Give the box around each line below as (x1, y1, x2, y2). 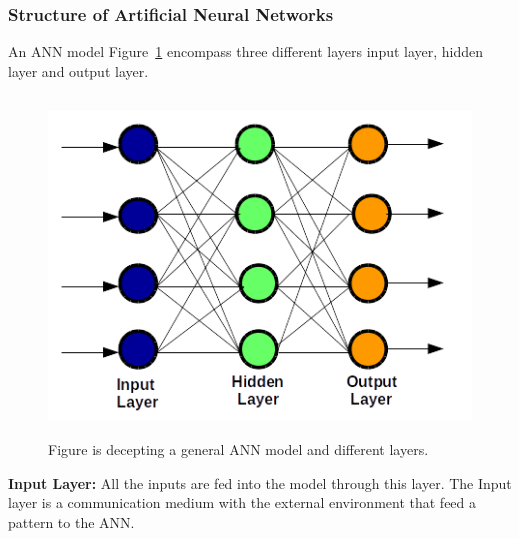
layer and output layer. (8, 60, 149, 81)
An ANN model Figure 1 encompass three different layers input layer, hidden (8, 41, 484, 62)
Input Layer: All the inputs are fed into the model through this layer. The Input (8, 472, 512, 493)
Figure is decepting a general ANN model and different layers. (48, 439, 429, 460)
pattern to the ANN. (8, 511, 135, 532)
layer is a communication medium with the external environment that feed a (8, 492, 477, 513)
